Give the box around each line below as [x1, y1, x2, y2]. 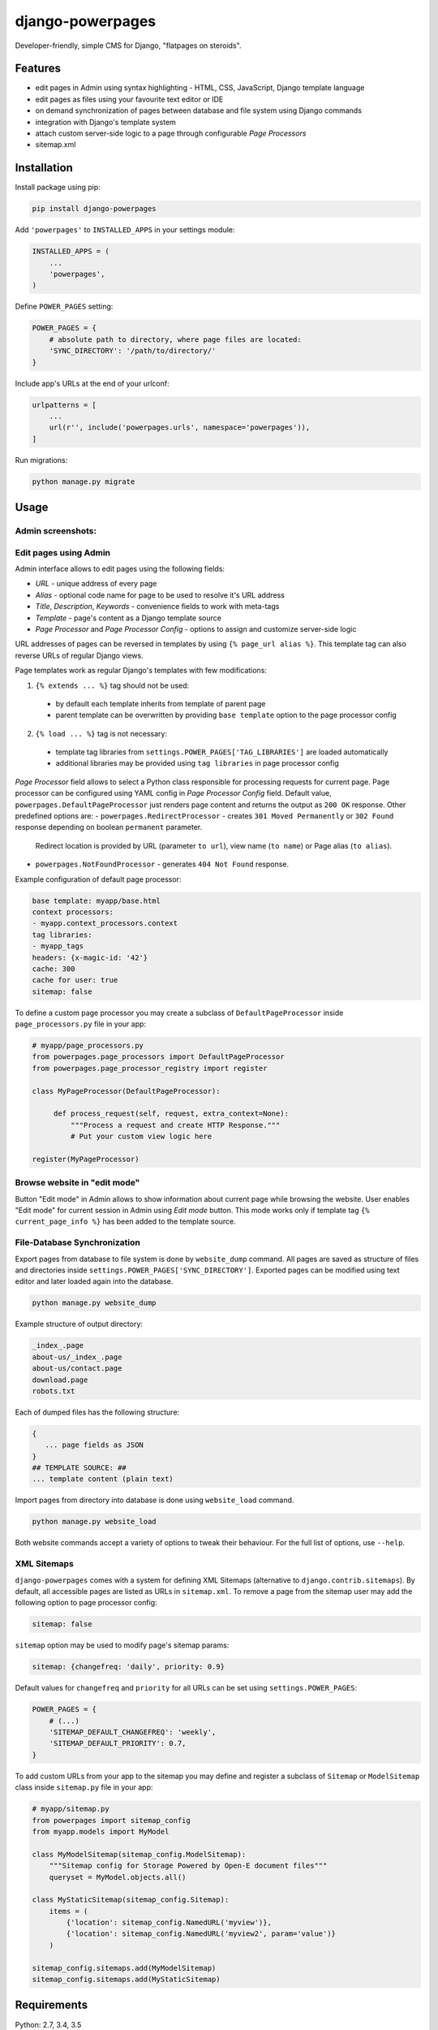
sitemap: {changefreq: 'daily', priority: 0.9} [32, 1662, 225, 1672]
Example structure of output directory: [15, 1319, 144, 1329]
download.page [32, 1375, 88, 1384]
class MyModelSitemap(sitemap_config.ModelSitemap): [32, 1850, 247, 1859]
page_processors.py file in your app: [15, 1019, 146, 1029]
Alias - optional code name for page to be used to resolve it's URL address [35, 590, 286, 600]
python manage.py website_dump [32, 1298, 157, 1307]
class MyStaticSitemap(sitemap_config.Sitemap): [32, 1895, 230, 1904]
